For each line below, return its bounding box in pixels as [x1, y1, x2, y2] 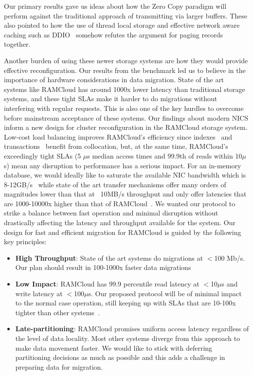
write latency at [15, 288, 63, 298]
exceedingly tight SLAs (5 [4, 150, 81, 161]
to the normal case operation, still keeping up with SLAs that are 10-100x [15, 298, 236, 308]
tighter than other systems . [15, 307, 100, 317]
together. [4, 39, 31, 49]
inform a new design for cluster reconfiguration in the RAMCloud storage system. [4, 122, 248, 132]
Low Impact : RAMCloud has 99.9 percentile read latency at [15, 279, 199, 289]
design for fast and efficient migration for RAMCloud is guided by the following [4, 227, 241, 237]
